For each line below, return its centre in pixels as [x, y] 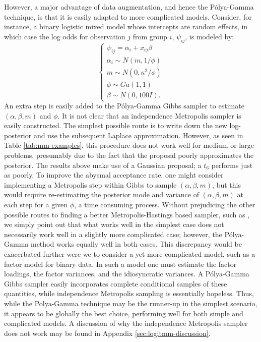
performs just [232, 165]
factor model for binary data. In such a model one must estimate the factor [120, 264]
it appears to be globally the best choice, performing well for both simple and [124, 313]
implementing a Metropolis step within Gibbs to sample [90, 184]
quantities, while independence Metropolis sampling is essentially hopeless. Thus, [129, 293]
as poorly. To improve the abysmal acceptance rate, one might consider [114, 175]
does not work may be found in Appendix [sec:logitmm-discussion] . [107, 333]
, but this [226, 184]
